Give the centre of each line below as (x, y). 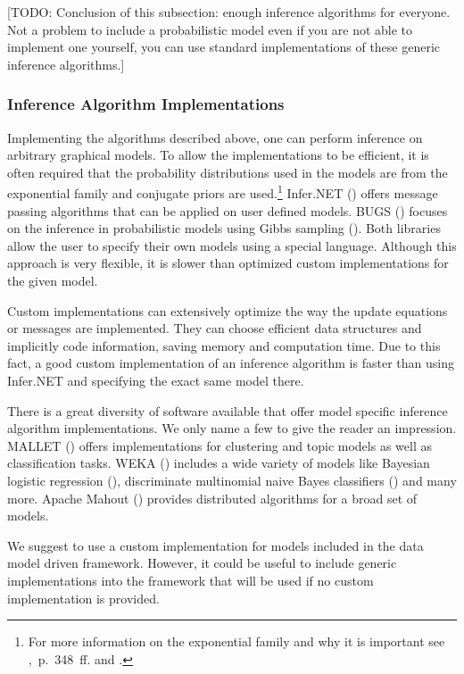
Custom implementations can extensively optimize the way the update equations (228, 310)
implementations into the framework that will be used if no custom (191, 580)
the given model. (53, 280)
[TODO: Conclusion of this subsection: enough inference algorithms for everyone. (229, 12)
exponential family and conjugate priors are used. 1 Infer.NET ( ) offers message (223, 192)
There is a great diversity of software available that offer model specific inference (228, 410)
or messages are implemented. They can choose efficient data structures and (215, 328)
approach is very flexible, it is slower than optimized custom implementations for (228, 263)
